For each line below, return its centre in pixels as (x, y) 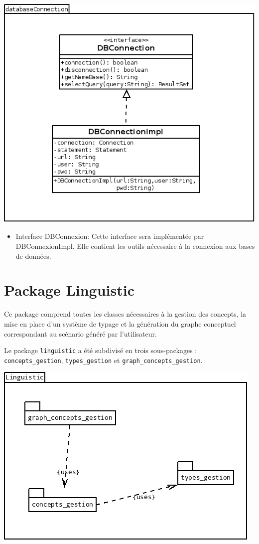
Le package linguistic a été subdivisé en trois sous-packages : (101, 350)
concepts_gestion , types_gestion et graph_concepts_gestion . (103, 360)
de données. (33, 256)
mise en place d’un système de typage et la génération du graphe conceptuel (120, 323)
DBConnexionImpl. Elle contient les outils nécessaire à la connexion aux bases (135, 246)
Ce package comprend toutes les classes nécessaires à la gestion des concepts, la (125, 314)
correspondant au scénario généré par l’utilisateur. (80, 333)
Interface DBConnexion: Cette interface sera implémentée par (110, 236)
